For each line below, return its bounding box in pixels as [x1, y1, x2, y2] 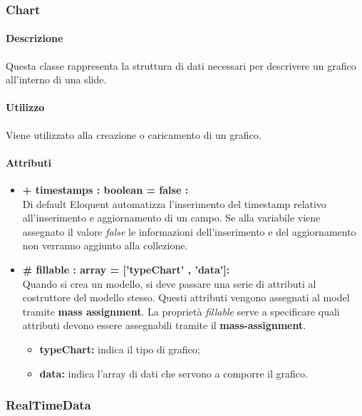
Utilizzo [6, 100, 45, 115]
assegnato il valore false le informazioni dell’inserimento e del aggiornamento [22, 224, 356, 239]
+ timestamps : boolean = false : [22, 182, 189, 197]
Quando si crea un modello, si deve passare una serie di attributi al [22, 276, 316, 291]
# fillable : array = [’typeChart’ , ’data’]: [22, 261, 230, 276]
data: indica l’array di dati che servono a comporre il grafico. [39, 365, 308, 380]
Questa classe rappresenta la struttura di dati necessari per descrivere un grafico [6, 58, 356, 73]
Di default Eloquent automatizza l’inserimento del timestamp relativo [22, 196, 326, 211]
